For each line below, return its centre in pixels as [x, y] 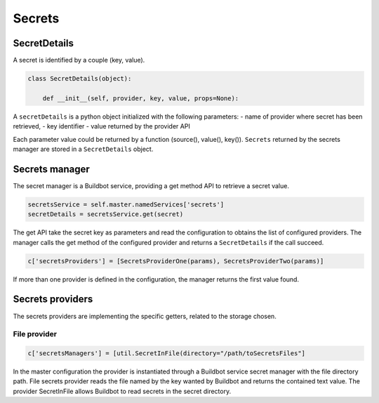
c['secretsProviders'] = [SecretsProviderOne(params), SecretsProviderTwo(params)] [176, 261]
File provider [35, 334]
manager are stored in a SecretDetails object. [83, 149]
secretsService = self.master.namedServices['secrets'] [126, 204]
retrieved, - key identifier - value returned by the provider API [102, 126]
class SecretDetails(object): [80, 79]
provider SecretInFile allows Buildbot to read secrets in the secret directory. [122, 391]
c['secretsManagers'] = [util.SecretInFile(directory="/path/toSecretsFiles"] [166, 354]
